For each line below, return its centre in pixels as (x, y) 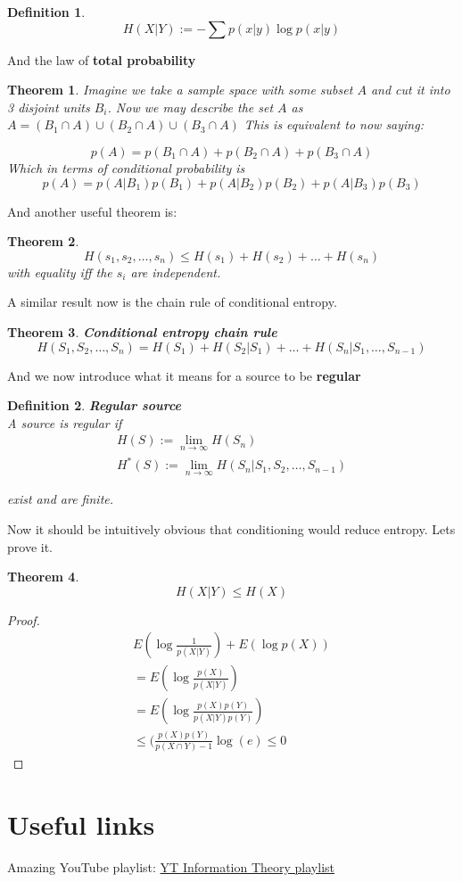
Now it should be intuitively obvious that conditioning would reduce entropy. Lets (231, 528)
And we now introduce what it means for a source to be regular (184, 375)
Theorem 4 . (43, 577)
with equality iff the (60, 272)
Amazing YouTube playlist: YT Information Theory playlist (171, 866)
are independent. (176, 272)
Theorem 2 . (43, 241)
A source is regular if (65, 422)
